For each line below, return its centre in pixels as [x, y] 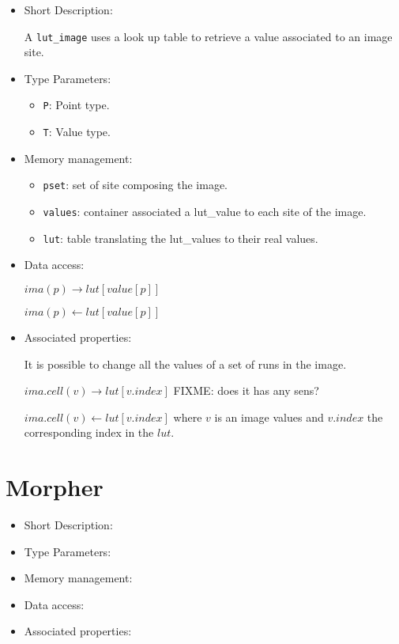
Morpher [55, 487]
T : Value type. [77, 132]
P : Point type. [76, 105]
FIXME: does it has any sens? [246, 390]
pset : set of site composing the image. [135, 185]
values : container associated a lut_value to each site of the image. [205, 211]
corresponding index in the [89, 432]
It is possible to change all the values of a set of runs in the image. [185, 364]
